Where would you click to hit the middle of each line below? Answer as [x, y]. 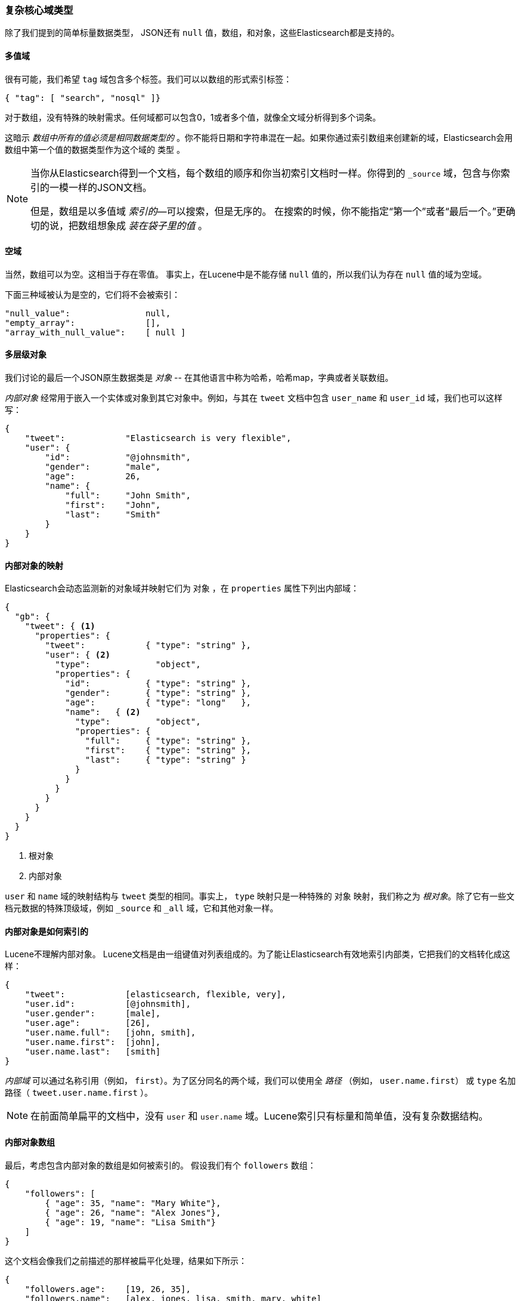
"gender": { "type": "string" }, [158, 693]
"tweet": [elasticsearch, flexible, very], [156, 995]
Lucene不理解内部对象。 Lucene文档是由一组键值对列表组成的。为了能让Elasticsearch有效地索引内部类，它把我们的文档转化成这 [258, 954]
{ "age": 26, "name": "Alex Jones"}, [133, 1212]
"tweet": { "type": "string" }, [148, 645]
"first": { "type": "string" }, [168, 750]
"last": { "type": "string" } [165, 760]
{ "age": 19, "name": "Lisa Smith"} [131, 1222]
